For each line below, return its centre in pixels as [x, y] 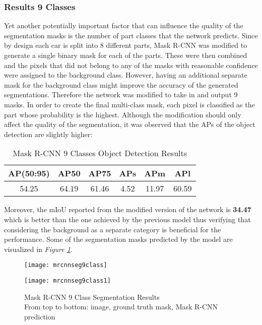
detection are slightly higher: [48, 134]
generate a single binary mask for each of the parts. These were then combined [126, 55]
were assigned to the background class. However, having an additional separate [126, 75]
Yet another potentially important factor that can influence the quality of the [124, 25]
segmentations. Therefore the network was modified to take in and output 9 [121, 94]
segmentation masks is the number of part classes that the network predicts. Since [131, 35]
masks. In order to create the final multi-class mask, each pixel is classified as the [129, 104]
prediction [40, 316]
